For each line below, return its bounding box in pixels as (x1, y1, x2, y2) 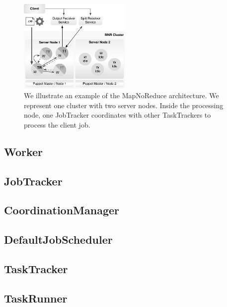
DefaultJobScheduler (4, 232, 113, 247)
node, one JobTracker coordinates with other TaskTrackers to (24, 110, 211, 120)
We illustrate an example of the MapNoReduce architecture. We (24, 90, 219, 101)
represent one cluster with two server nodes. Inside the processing (24, 100, 224, 110)
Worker (4, 144, 43, 159)
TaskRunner (4, 290, 68, 306)
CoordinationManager (4, 202, 120, 218)
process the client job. (24, 119, 90, 130)
